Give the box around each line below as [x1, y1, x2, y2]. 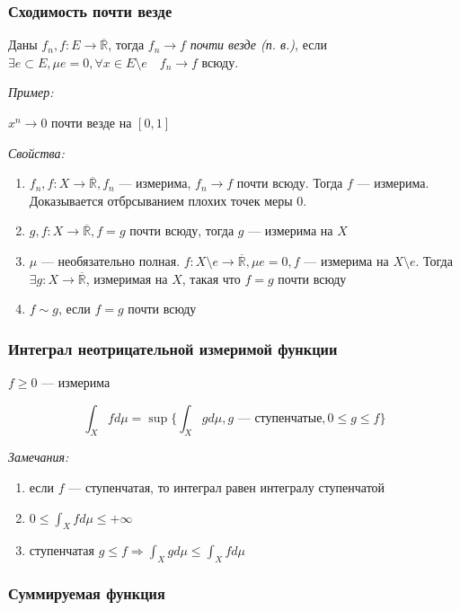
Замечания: [8, 447, 69, 466]
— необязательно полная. [40, 251, 181, 270]
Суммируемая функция [8, 582, 165, 605]
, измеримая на [85, 269, 168, 287]
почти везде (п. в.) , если [190, 35, 327, 54]
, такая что [181, 269, 241, 287]
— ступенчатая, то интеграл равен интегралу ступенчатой [68, 477, 385, 496]
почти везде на [51, 113, 132, 131]
